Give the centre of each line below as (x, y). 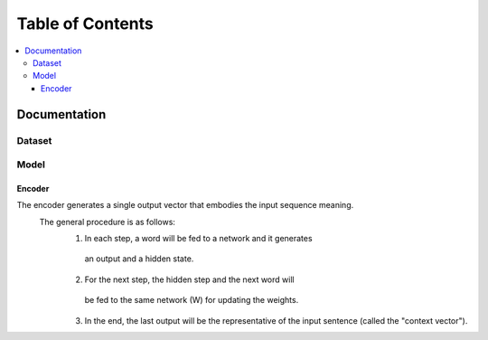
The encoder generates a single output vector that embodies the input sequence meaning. (185, 205)
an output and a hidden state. (139, 259)
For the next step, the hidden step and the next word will (189, 279)
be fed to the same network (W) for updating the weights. (192, 300)
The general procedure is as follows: (108, 222)
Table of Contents (85, 24)
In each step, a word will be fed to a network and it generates (198, 239)
